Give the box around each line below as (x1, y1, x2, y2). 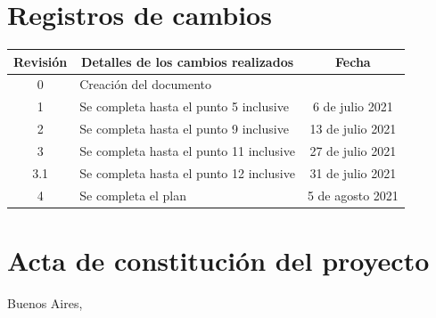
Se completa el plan (79, 185, 187, 204)
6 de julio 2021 (312, 97, 393, 116)
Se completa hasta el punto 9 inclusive (79, 119, 289, 138)
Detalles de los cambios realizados (81, 52, 294, 70)
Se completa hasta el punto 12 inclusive (79, 163, 295, 182)
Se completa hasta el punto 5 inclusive (79, 97, 289, 116)
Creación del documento (79, 75, 212, 94)
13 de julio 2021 (309, 119, 397, 138)
